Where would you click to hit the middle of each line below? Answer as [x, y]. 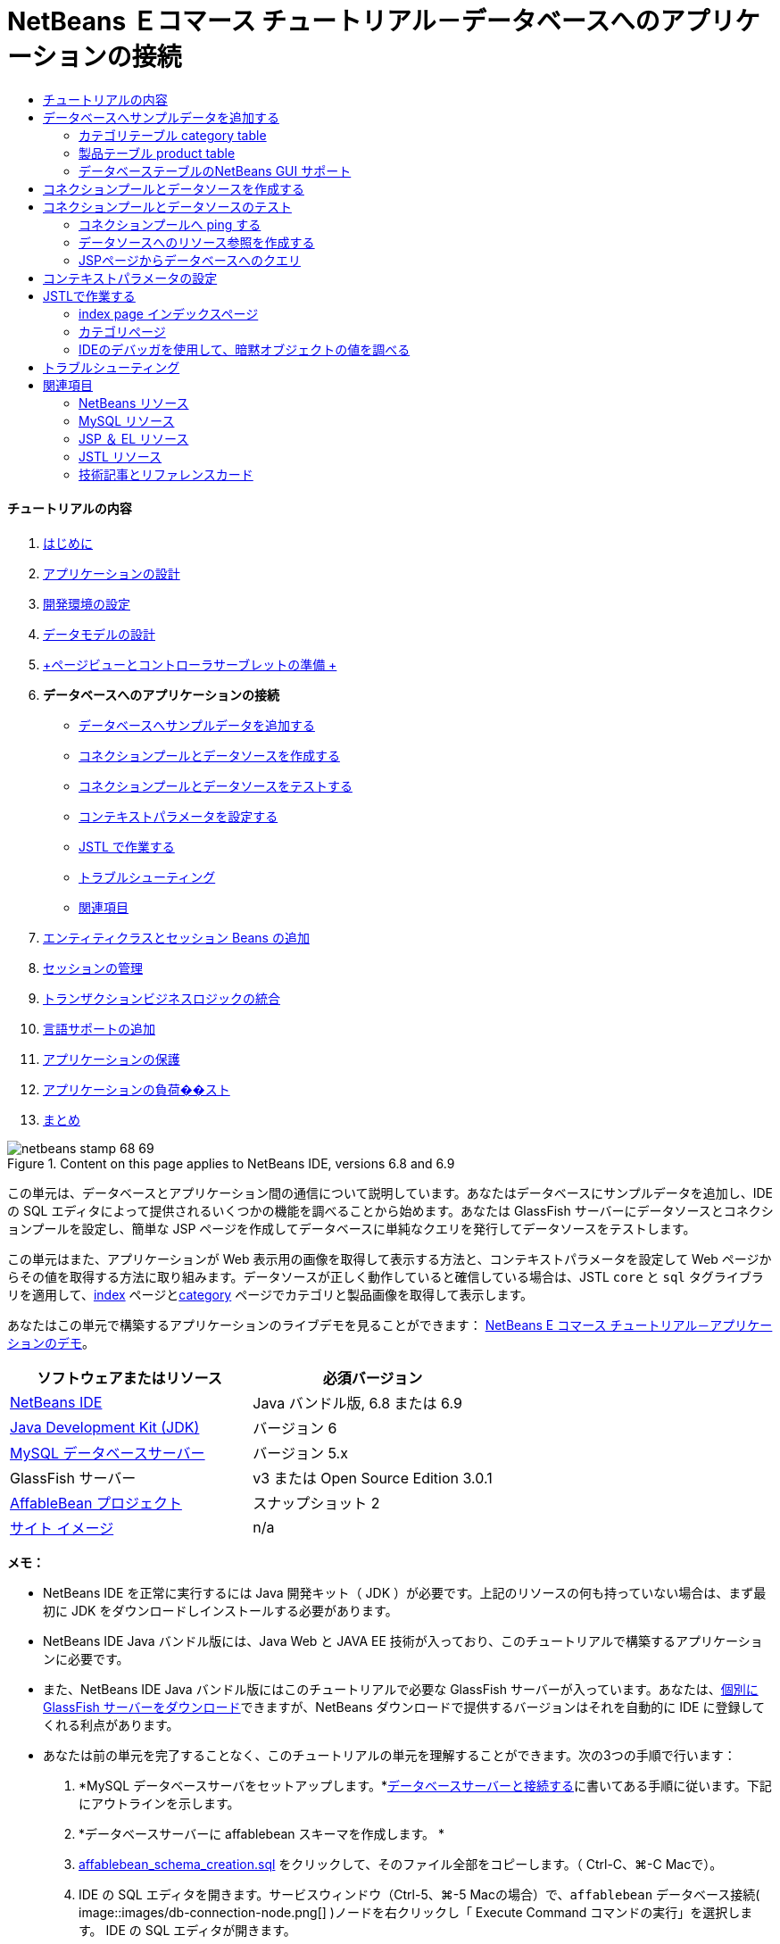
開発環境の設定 [87, 603]
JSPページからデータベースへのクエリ [190, 260]
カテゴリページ [122, 331]
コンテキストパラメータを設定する [178, 816]
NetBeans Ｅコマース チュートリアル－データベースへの [334, 21]
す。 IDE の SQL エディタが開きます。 [187, 1930]
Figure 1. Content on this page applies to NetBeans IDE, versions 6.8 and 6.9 [231, 1163]
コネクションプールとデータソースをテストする [216, 785]
